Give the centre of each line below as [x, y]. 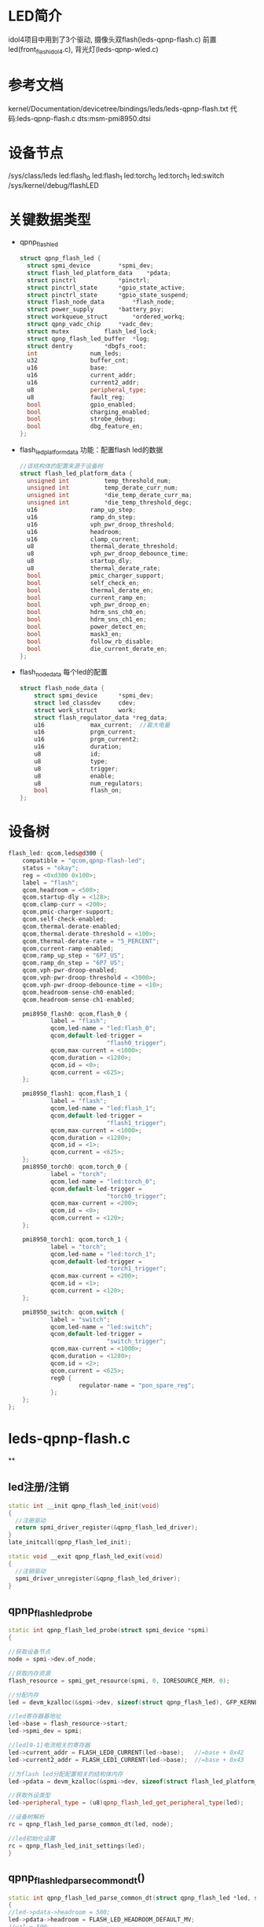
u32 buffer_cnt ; [78, 361]
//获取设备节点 [29, 1652]
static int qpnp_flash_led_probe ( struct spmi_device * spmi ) [109, 1631]
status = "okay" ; [51, 868]
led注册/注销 [38, 1487]
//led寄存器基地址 [35, 1716]
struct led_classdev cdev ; [85, 703]
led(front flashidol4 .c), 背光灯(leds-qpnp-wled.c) [83, 50]
